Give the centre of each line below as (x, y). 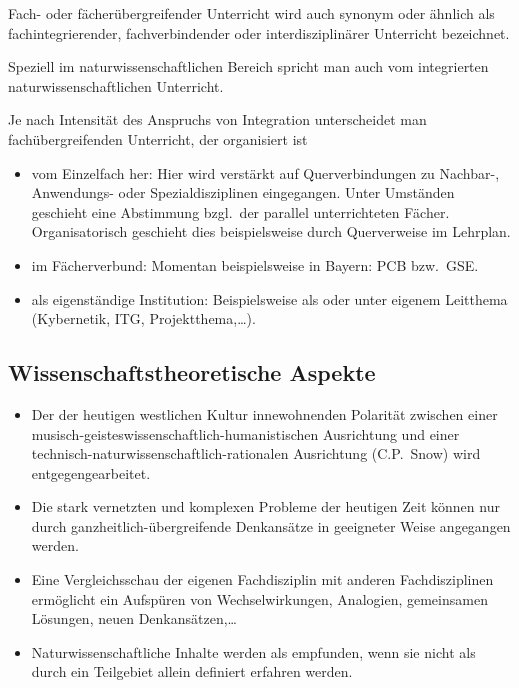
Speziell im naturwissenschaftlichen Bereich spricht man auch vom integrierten (248, 66)
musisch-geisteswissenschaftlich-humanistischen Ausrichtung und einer (245, 433)
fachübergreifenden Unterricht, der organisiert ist (158, 138)
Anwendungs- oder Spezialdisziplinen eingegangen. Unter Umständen (243, 192)
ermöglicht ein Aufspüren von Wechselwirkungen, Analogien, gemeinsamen (259, 598)
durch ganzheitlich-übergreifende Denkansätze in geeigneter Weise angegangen (271, 525)
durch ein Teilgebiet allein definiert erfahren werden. (192, 671)
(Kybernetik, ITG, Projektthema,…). (143, 318)
